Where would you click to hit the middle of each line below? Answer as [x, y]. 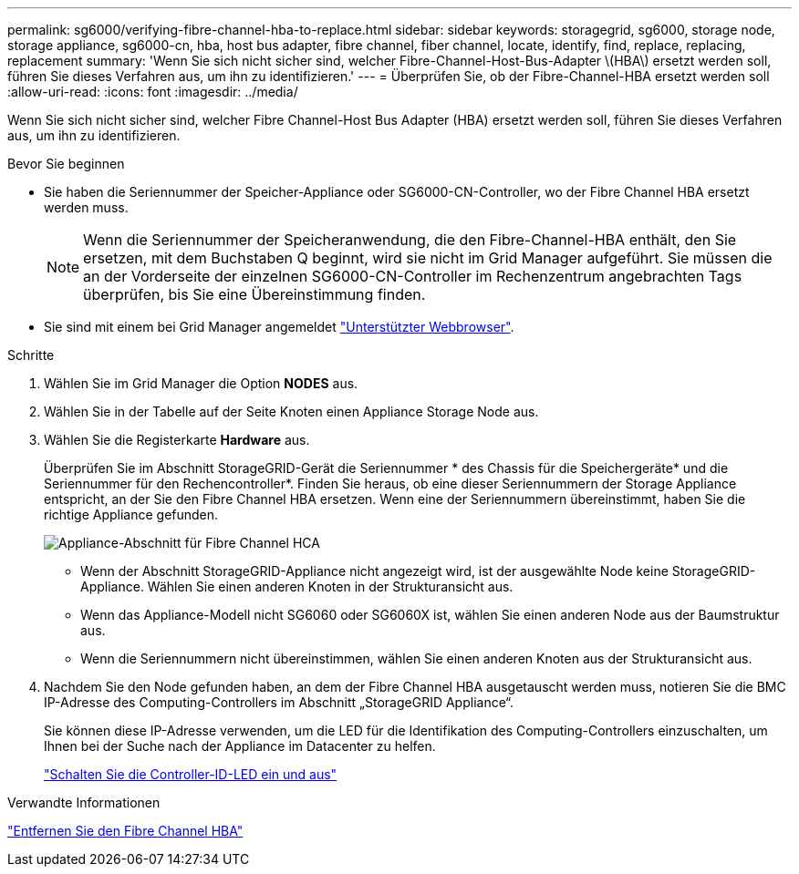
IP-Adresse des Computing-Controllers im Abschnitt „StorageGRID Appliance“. [279, 702]
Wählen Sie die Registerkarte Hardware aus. [177, 440]
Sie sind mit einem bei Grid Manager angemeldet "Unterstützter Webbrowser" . [279, 327]
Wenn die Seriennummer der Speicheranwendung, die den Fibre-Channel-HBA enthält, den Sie [410, 240]
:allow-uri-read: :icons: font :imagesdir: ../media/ [153, 92]
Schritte [31, 355]
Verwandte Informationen [84, 802]
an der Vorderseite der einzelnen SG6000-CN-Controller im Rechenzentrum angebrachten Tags [413, 276]
